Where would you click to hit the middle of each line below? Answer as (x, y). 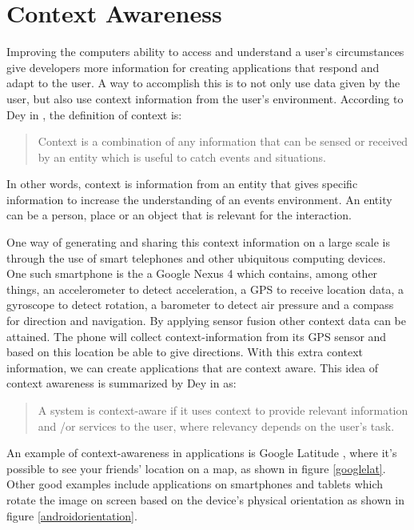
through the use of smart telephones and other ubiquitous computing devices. (196, 257)
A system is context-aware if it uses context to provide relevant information (223, 410)
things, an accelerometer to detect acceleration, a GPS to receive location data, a (205, 289)
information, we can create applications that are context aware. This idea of (193, 367)
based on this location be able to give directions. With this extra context (185, 352)
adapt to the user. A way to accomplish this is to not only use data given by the (203, 83)
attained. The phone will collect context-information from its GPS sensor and (197, 336)
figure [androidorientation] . (72, 515)
